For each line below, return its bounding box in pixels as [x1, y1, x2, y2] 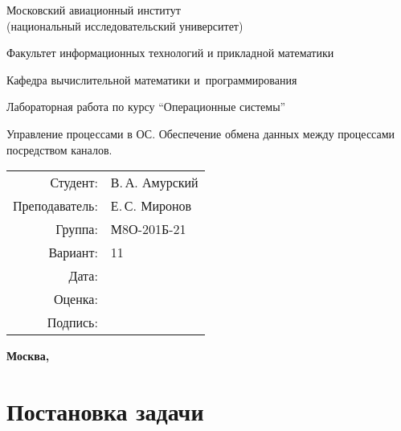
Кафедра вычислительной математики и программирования [6, 71, 297, 88]
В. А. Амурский [110, 173, 198, 192]
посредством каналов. [6, 141, 113, 158]
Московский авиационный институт [6, 2, 181, 18]
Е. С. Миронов [110, 196, 192, 215]
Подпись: [47, 313, 98, 332]
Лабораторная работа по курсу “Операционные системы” [6, 98, 286, 115]
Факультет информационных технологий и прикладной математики [6, 44, 334, 61]
